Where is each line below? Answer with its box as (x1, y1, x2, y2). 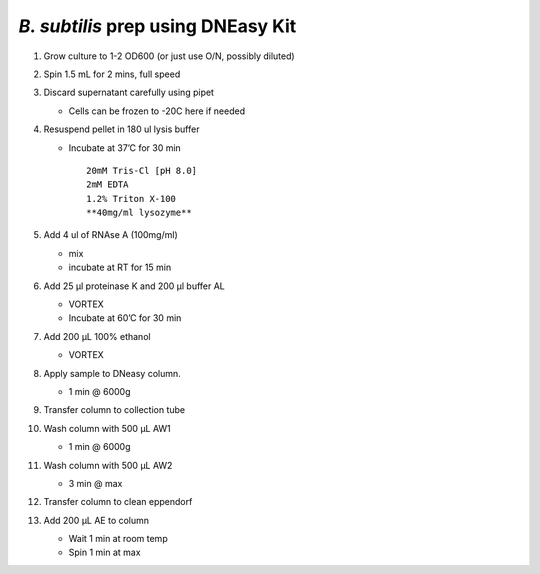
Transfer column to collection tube (43, 404, 185, 416)
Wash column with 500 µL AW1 (43, 422, 172, 434)
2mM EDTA (86, 179, 129, 190)
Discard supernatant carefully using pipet (43, 86, 215, 99)
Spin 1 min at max (68, 546, 141, 559)
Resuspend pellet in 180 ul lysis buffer (43, 123, 200, 135)
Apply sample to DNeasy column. (43, 367, 182, 379)
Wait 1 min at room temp (68, 533, 169, 545)
